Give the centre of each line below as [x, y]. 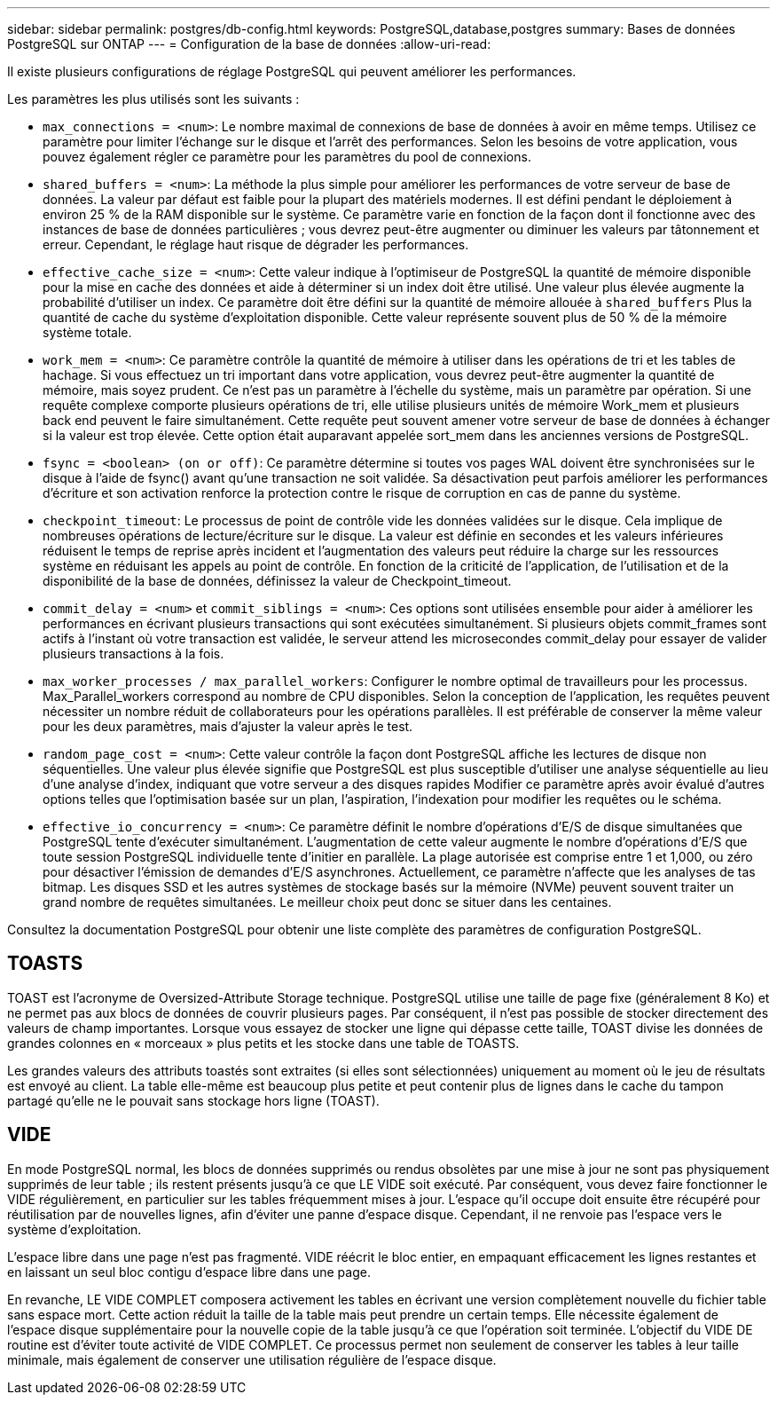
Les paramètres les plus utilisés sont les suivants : [153, 99]
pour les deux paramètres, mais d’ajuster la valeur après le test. [228, 726]
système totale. [87, 332]
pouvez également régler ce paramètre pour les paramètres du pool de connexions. [287, 157]
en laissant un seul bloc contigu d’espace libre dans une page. [189, 1272]
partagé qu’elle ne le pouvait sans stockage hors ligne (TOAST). [193, 1100]
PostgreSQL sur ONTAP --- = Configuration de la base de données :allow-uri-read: [249, 44]
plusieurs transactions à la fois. [133, 654]
